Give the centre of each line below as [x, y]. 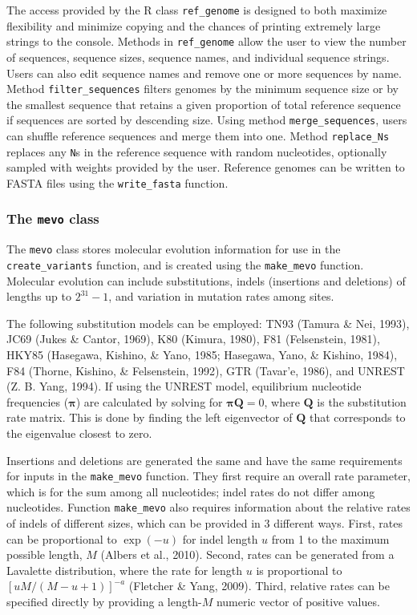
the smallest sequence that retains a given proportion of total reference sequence [204, 104]
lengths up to [39, 296]
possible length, [45, 554]
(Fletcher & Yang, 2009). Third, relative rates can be [259, 586]
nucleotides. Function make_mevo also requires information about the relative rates [208, 507]
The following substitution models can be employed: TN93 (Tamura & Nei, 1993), [208, 323]
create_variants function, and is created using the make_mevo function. [185, 265]
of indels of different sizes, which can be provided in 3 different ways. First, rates [204, 523]
